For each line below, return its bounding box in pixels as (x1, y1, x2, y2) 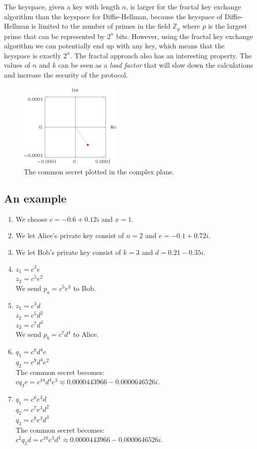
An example (4, 190, 67, 205)
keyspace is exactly (4, 50, 61, 60)
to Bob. (73, 283, 96, 293)
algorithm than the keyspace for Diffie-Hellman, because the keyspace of (4, 11, 222, 21)
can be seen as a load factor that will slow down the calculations (58, 60, 253, 70)
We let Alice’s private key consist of (15, 230, 124, 241)
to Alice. (73, 329, 99, 339)
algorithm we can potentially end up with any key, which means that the (4, 41, 225, 51)
